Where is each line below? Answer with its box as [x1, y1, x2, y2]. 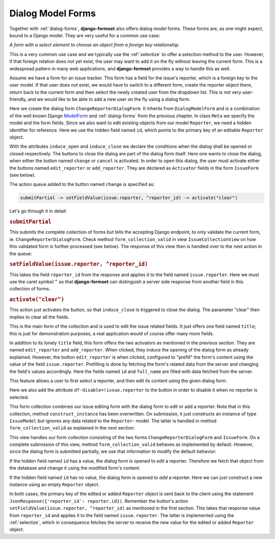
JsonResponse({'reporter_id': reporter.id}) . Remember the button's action [9, 498, 188, 504]
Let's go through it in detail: [9, 208, 67, 214]
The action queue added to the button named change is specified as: [9, 181, 155, 187]
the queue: [9, 250, 33, 257]
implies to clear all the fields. [9, 314, 70, 320]
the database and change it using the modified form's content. [9, 465, 141, 471]
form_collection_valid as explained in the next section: [9, 425, 135, 431]
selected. [9, 394, 29, 400]
